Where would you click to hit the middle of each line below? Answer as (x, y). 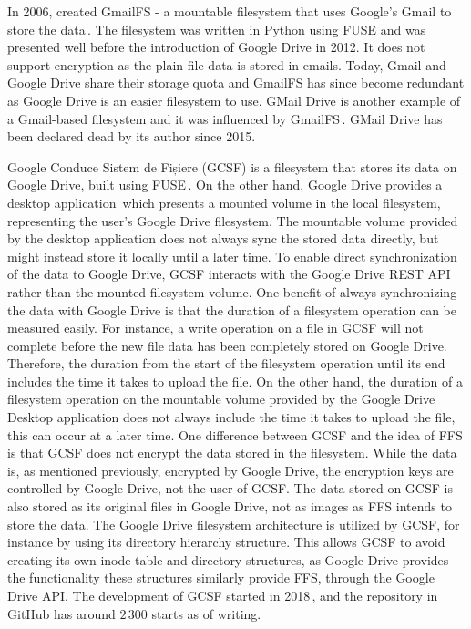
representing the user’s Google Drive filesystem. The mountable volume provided (233, 220)
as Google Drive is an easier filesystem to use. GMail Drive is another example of (234, 100)
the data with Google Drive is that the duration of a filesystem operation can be (232, 309)
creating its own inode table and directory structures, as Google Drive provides (228, 559)
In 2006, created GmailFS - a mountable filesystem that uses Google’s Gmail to (230, 11)
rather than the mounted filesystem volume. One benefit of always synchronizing (232, 291)
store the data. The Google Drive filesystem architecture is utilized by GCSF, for (234, 524)
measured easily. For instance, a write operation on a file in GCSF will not (215, 328)
